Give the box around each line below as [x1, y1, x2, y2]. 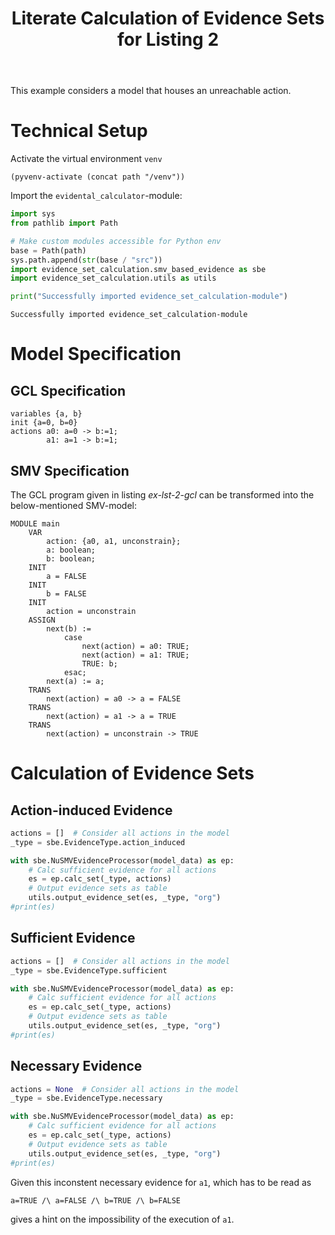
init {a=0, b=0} [10, 418, 78, 428]
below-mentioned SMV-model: [10, 499, 138, 511]
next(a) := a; [46, 676, 105, 686]
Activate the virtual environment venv [10, 153, 163, 165]
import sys [10, 209, 56, 219]
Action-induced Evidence [10, 802, 173, 819]
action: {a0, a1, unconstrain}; [46, 536, 182, 546]
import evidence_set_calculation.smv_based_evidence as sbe [10, 264, 267, 274]
